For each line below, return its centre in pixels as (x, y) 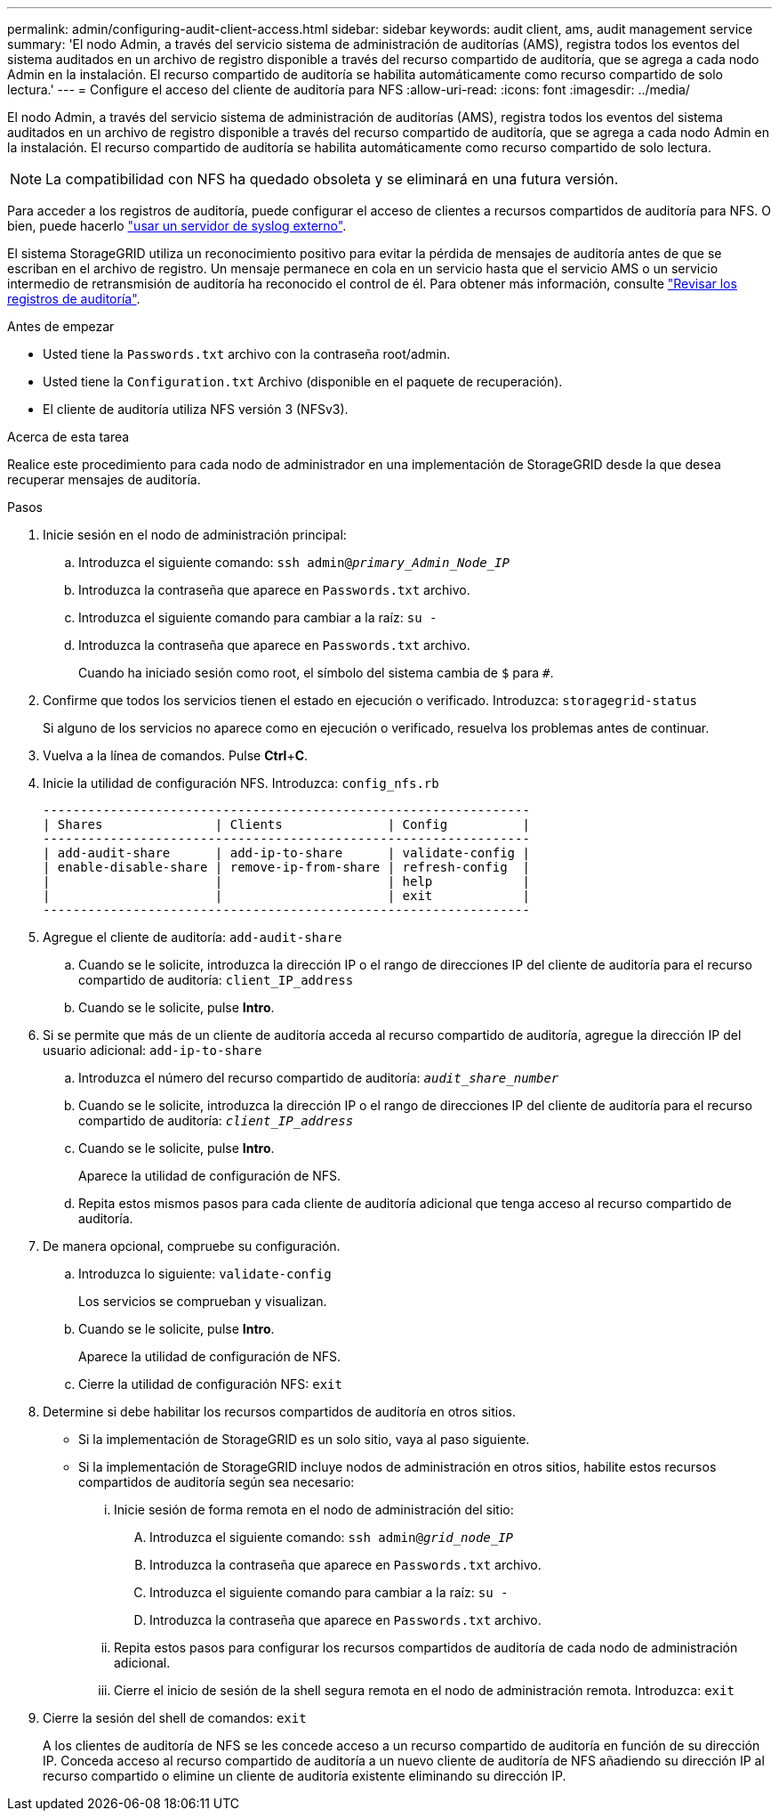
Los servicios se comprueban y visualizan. (203, 1301)
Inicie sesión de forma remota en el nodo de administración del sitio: (314, 1510)
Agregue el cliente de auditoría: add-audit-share (193, 937)
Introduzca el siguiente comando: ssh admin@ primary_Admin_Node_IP (294, 562)
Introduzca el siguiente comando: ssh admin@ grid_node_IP (332, 1537)
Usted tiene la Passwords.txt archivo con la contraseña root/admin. (247, 354)
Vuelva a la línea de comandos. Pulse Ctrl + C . (176, 755)
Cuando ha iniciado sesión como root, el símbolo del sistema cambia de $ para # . (316, 673)
